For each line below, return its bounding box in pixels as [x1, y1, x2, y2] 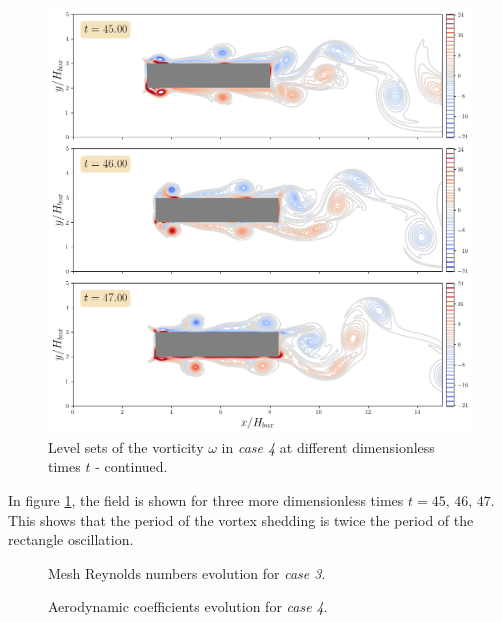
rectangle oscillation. [8, 529, 134, 550]
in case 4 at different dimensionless [221, 436, 435, 457]
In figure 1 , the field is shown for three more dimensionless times [8, 490, 404, 511]
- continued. [95, 456, 168, 477]
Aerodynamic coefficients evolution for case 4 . [48, 596, 328, 617]
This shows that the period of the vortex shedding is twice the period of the [8, 509, 474, 530]
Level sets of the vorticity [48, 436, 204, 457]
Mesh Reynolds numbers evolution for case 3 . [48, 562, 326, 583]
